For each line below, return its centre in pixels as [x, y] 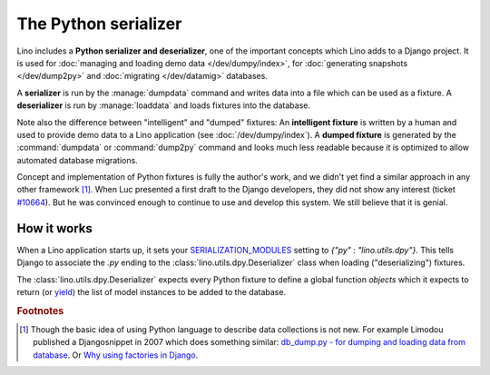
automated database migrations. [77, 160]
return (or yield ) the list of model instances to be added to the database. [151, 291]
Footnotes [40, 311]
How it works [54, 228]
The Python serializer [99, 24]
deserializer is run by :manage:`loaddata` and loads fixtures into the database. [163, 105]
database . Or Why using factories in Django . [116, 355]
